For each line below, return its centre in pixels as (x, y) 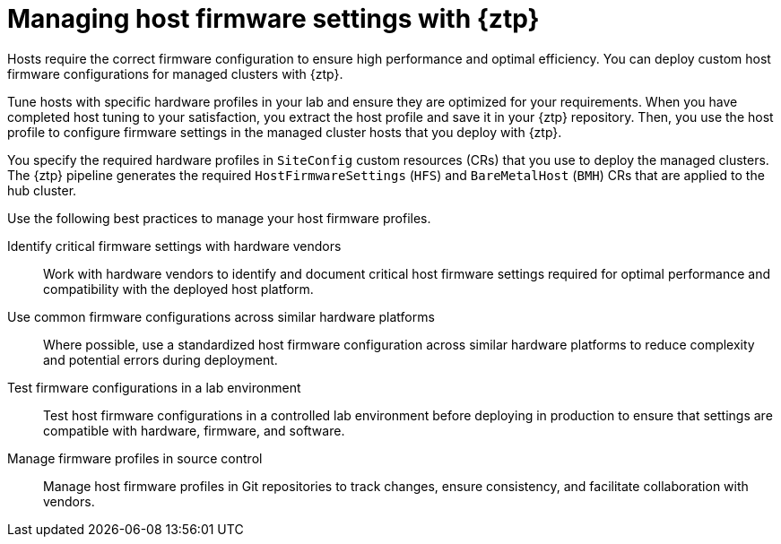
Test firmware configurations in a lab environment (154, 387)
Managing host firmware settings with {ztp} (273, 19)
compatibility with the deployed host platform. (178, 289)
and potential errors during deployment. (161, 359)
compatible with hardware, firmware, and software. (194, 430)
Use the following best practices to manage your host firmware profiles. (219, 218)
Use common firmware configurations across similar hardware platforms (221, 316)
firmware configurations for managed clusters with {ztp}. (175, 73)
